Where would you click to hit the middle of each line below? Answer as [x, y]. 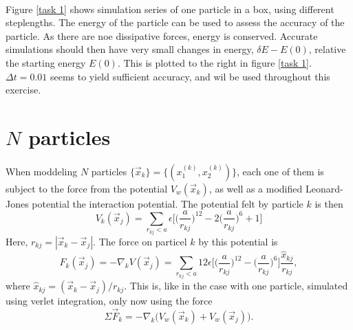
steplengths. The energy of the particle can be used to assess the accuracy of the [175, 22]
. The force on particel [140, 241]
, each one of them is [280, 171]
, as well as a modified [256, 188]
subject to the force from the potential [87, 188]
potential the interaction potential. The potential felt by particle [168, 203]
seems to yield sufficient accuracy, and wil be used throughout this [190, 76]
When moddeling [42, 171]
